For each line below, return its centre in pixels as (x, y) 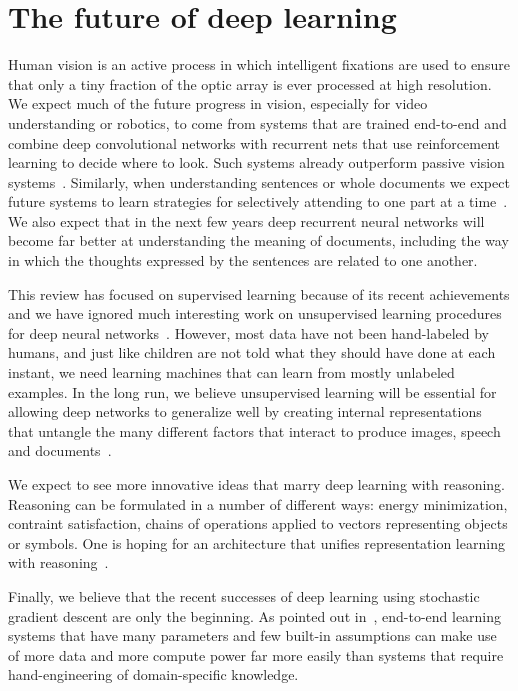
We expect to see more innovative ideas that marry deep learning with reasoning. (257, 484)
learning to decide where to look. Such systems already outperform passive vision (256, 162)
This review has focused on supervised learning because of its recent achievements (259, 293)
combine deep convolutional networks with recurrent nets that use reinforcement (254, 142)
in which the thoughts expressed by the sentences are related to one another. (243, 260)
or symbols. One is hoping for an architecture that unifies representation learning (256, 542)
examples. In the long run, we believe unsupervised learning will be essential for (252, 391)
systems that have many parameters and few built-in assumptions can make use (252, 635)
